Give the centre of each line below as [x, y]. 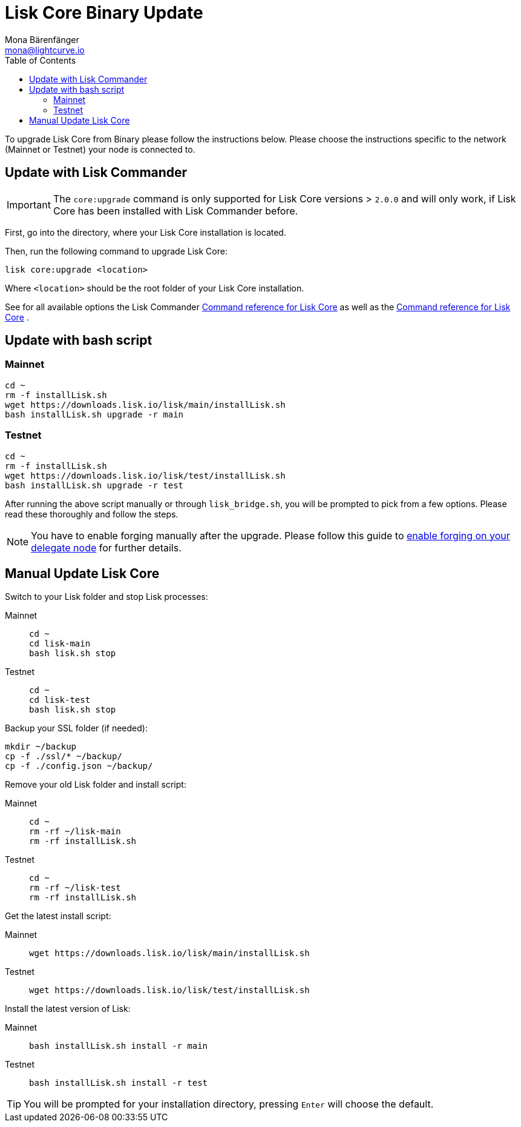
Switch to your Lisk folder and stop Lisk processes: [106, 597]
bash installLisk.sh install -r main [119, 1046]
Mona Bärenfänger [42, 39]
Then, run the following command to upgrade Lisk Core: [116, 251]
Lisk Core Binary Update [104, 13]
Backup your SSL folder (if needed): [76, 728]
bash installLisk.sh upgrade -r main [94, 414]
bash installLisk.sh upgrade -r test [94, 485]
